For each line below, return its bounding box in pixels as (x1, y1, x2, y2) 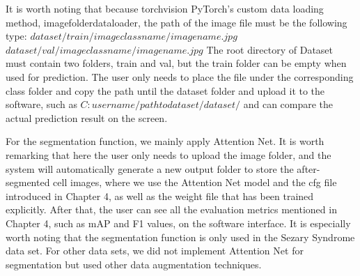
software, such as (6, 97, 77, 112)
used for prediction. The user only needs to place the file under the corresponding (6, 69, 354, 84)
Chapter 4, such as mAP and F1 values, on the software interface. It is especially (6, 215, 351, 230)
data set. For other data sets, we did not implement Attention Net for (6, 243, 304, 258)
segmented (6, 175, 50, 190)
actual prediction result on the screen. (6, 110, 168, 125)
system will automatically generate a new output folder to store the (6, 161, 294, 176)
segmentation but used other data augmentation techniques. (6, 256, 262, 271)
